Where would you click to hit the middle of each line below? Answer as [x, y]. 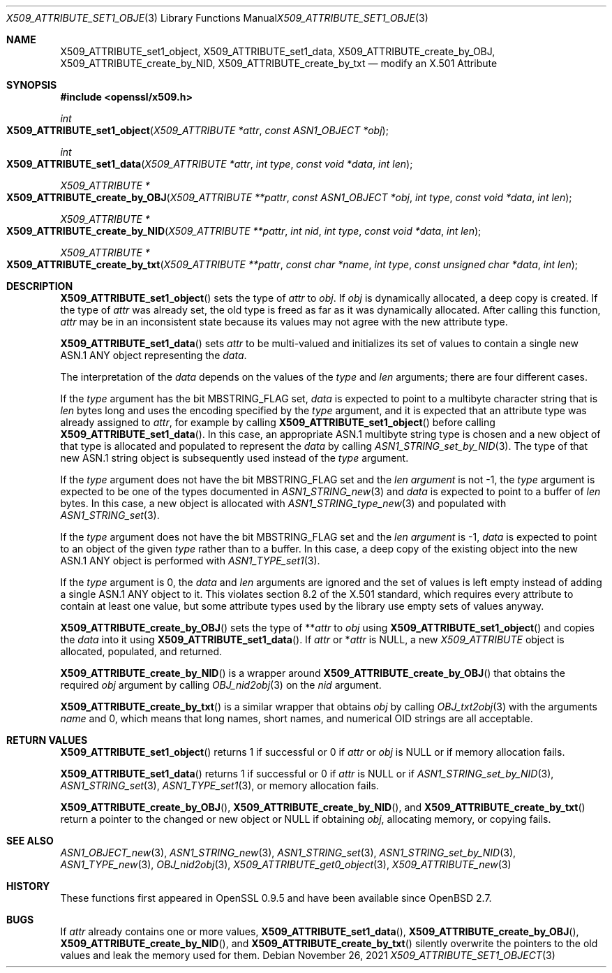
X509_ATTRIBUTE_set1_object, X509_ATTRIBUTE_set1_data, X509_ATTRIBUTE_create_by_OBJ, [278, 51]
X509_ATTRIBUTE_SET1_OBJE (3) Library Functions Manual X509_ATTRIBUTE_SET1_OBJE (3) [217, 18]
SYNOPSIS [32, 85]
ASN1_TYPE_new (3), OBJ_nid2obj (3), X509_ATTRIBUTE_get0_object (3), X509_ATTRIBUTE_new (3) [286, 864]
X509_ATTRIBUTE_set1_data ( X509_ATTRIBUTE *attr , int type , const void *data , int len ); [210, 164]
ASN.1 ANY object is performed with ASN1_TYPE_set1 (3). [190, 561]
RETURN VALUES [47, 740]
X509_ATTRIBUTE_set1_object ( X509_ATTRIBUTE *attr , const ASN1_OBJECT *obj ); [197, 130]
